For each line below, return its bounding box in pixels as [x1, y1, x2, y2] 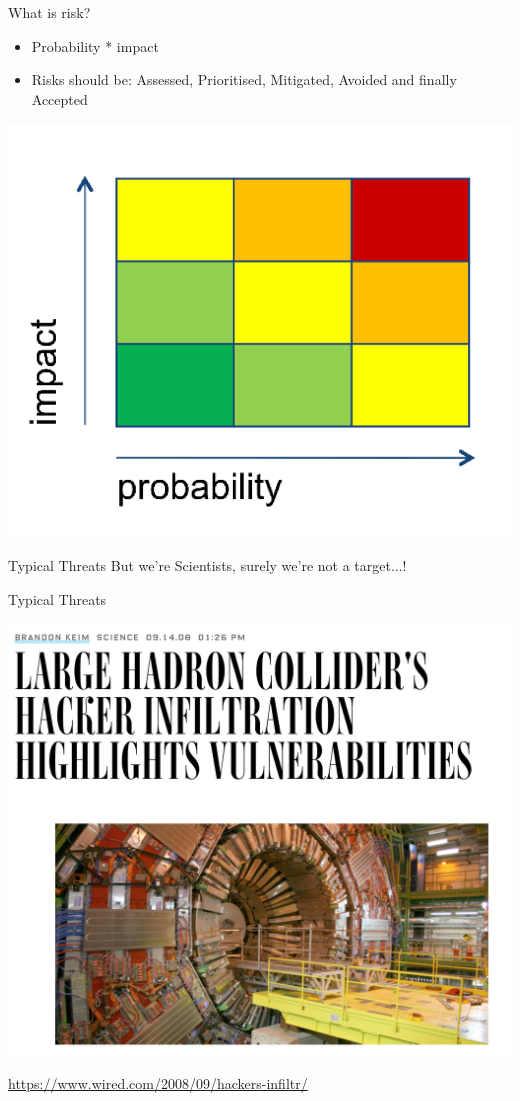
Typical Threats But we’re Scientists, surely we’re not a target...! [8, 555, 407, 576]
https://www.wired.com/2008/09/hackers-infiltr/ [8, 1073, 308, 1094]
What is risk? [8, 2, 91, 22]
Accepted [31, 88, 88, 109]
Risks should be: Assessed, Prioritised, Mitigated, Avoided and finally [31, 69, 457, 90]
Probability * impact [31, 35, 159, 56]
